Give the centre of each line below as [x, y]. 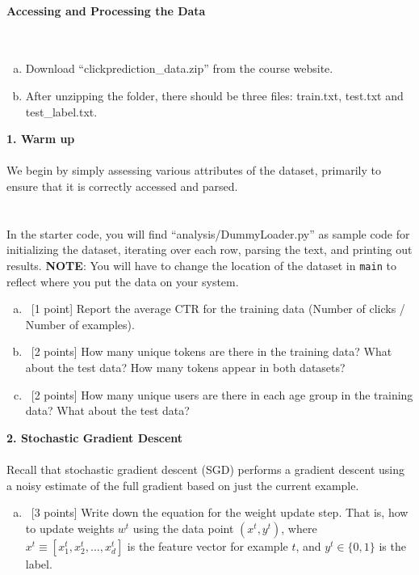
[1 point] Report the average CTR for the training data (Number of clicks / [218, 309]
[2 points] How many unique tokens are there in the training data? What [212, 351]
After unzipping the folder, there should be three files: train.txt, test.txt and [214, 95]
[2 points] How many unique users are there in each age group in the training [222, 394]
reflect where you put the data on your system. [123, 281]
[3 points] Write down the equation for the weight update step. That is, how [220, 512]
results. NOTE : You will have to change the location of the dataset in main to [201, 265]
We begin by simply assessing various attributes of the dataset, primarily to [194, 170]
